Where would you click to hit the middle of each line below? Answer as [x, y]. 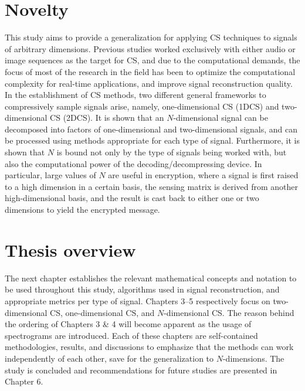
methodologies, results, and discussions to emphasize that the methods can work [149, 347]
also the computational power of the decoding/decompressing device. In [133, 163]
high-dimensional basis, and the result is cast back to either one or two [132, 198]
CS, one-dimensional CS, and [102, 312]
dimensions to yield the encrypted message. [82, 210]
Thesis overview [70, 249]
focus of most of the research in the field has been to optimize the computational [150, 71]
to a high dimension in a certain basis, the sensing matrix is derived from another [151, 186]
